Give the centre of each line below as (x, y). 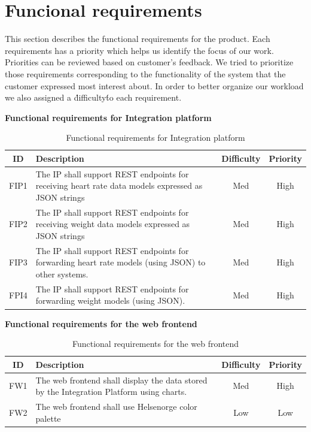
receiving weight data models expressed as (113, 224)
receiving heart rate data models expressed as (119, 185)
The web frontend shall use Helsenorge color (116, 406)
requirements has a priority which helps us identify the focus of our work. (139, 50)
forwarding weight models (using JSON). (110, 300)
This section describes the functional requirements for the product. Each (138, 39)
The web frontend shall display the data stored (121, 380)
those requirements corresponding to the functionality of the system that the (145, 73)
